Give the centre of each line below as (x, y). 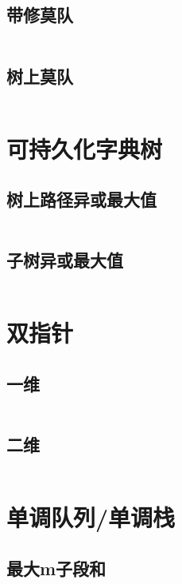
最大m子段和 (56, 568)
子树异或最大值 (65, 260)
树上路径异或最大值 (81, 199)
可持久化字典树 (85, 148)
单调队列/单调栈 (91, 517)
